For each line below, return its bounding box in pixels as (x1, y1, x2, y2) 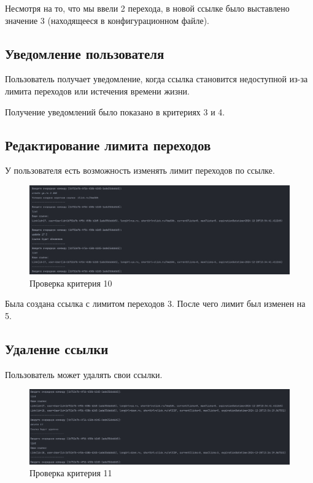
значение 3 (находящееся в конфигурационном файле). (5, 14, 210, 26)
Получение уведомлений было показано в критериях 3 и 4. (5, 105, 225, 118)
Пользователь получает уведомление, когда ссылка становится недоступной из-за (5, 72, 308, 85)
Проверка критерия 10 (29, 276, 112, 289)
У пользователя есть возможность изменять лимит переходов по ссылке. (5, 164, 275, 177)
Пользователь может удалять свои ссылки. (5, 368, 163, 381)
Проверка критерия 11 (29, 466, 112, 479)
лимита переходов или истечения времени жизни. (5, 84, 190, 97)
